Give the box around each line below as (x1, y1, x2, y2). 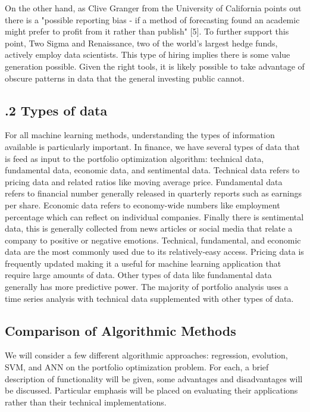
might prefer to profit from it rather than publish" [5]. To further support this (5, 25, 289, 38)
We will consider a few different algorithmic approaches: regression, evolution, (5, 349, 288, 361)
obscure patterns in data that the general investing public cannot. (5, 71, 245, 84)
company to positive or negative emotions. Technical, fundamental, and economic (5, 233, 301, 246)
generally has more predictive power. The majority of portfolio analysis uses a (5, 280, 289, 293)
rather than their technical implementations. (5, 395, 167, 408)
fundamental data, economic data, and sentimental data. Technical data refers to (5, 164, 300, 176)
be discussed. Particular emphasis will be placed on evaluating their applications (5, 384, 298, 397)
